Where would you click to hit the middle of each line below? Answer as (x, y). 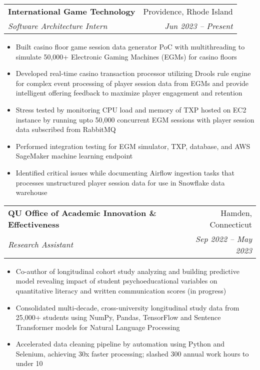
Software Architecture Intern (58, 26)
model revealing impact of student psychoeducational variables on (116, 281)
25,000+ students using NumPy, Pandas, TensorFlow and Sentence (118, 317)
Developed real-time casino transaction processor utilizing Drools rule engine (133, 73)
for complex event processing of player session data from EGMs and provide (132, 83)
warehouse (31, 192)
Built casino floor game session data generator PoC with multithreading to (130, 46)
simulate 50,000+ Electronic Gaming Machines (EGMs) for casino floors (126, 56)
